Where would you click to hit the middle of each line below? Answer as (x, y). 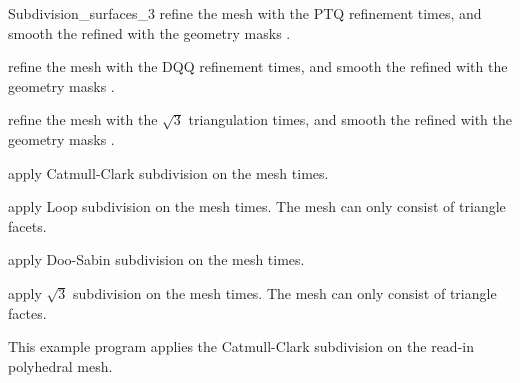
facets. (27, 225)
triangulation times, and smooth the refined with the (350, 119)
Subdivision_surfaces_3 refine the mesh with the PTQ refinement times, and (245, 13)
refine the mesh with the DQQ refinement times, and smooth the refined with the (258, 66)
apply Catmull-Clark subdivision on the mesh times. (168, 172)
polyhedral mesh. (60, 365)
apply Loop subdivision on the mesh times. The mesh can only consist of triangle (257, 206)
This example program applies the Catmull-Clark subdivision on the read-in (241, 346)
